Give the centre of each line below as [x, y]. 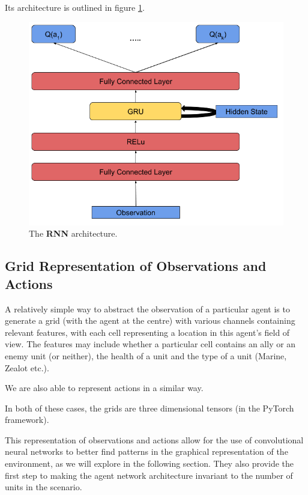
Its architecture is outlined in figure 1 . [75, 7]
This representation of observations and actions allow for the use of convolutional [154, 439]
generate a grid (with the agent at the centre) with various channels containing [150, 320]
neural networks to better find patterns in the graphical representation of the [146, 451]
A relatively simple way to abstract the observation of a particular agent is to [147, 308]
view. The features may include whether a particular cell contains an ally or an [150, 344]
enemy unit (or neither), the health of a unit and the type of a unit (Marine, [146, 355]
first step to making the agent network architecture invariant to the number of [149, 475]
